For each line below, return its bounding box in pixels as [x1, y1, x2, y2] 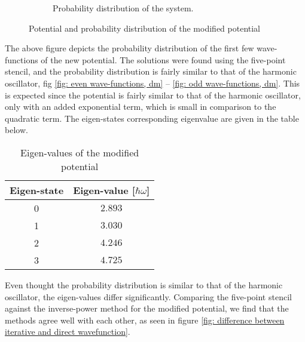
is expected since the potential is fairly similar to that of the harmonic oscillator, [5, 88, 301, 101]
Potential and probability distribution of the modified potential [29, 21, 261, 34]
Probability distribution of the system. [53, 2, 194, 14]
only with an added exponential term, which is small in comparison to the [5, 100, 276, 113]
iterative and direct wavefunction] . [5, 325, 130, 338]
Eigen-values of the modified [20, 145, 139, 159]
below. [5, 124, 28, 136]
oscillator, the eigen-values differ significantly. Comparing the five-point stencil [5, 290, 292, 303]
